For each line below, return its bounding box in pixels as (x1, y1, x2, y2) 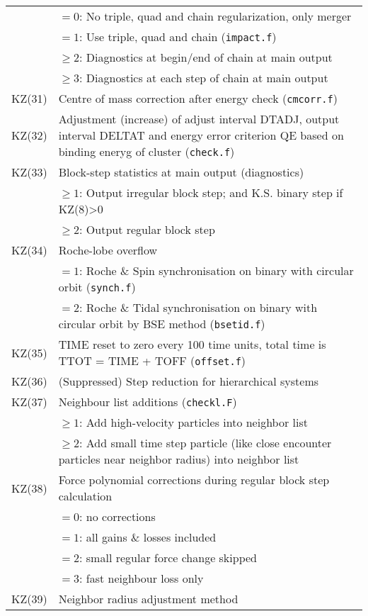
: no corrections (79, 508, 156, 525)
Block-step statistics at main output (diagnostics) (58, 164, 304, 180)
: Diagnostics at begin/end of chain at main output (79, 49, 333, 65)
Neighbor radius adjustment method (58, 590, 238, 607)
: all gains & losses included (79, 529, 217, 545)
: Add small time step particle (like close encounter (79, 435, 332, 451)
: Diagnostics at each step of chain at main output (79, 69, 328, 86)
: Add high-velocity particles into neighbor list (79, 414, 308, 430)
